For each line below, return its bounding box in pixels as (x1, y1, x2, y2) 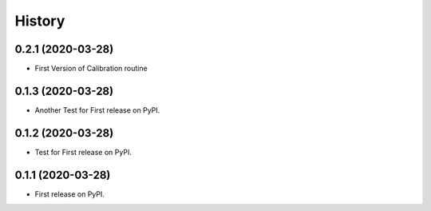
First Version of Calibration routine (34, 64, 148, 74)
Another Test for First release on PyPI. (34, 105, 160, 115)
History (14, 12, 65, 30)
